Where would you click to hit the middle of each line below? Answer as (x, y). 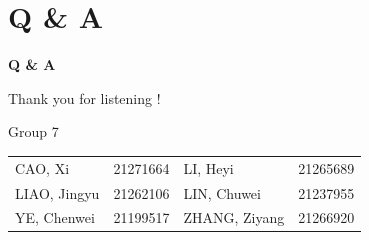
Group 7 (33, 131)
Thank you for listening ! (84, 97)
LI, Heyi (208, 167)
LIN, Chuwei (222, 192)
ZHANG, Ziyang (234, 217)
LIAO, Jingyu (57, 192)
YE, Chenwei (55, 217)
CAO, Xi (42, 167)
